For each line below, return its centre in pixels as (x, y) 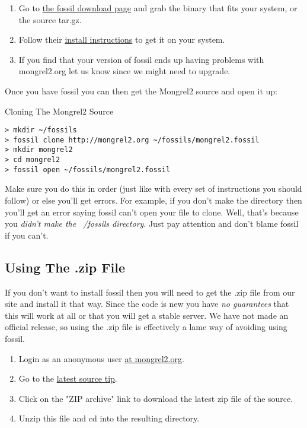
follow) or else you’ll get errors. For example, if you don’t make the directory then (153, 200)
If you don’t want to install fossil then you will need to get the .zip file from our (150, 292)
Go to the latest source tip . (68, 378)
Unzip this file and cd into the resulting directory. (109, 418)
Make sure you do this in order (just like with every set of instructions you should (153, 188)
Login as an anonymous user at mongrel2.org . (101, 358)
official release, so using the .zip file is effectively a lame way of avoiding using (146, 327)
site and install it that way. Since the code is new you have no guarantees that (147, 304)
